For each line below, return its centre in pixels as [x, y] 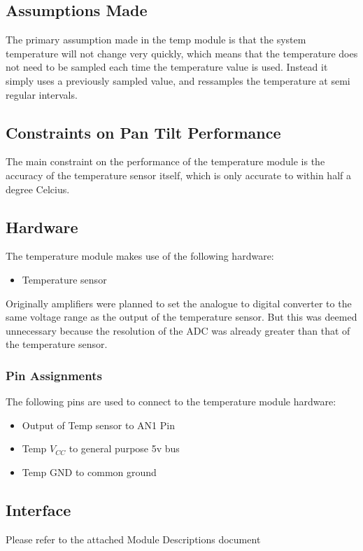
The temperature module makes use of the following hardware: [140, 256]
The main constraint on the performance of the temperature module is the [165, 161]
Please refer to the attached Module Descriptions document [133, 539]
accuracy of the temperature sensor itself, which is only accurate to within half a [178, 175]
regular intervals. [42, 94]
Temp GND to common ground [89, 472]
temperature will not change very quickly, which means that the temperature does [182, 53]
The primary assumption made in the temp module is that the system [156, 40]
